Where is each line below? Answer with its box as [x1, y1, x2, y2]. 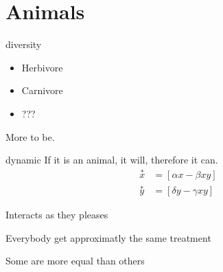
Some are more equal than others [5, 253, 145, 268]
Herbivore [21, 60, 63, 74]
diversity [5, 37, 42, 52]
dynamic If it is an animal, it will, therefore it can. [5, 152, 218, 167]
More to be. [5, 129, 55, 144]
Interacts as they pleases [5, 207, 108, 222]
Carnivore [21, 83, 63, 98]
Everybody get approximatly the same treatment [5, 230, 211, 245]
